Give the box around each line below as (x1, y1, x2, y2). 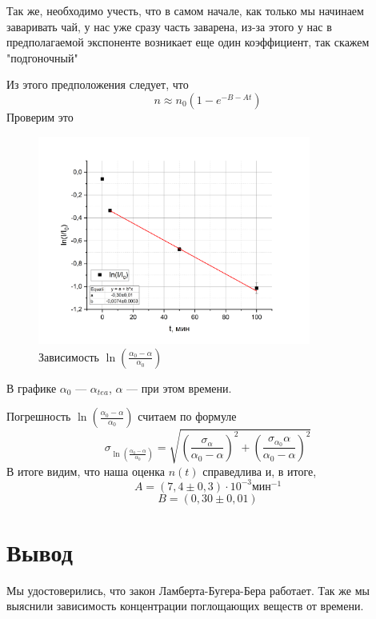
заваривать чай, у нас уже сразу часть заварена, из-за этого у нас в (6, 18, 332, 34)
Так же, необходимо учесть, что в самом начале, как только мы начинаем (6, 2, 364, 18)
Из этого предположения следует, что (6, 76, 189, 93)
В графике (6, 379, 57, 396)
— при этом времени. (126, 379, 232, 396)
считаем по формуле (138, 408, 237, 425)
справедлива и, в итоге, (202, 462, 317, 479)
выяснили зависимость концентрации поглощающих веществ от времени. (6, 597, 364, 614)
